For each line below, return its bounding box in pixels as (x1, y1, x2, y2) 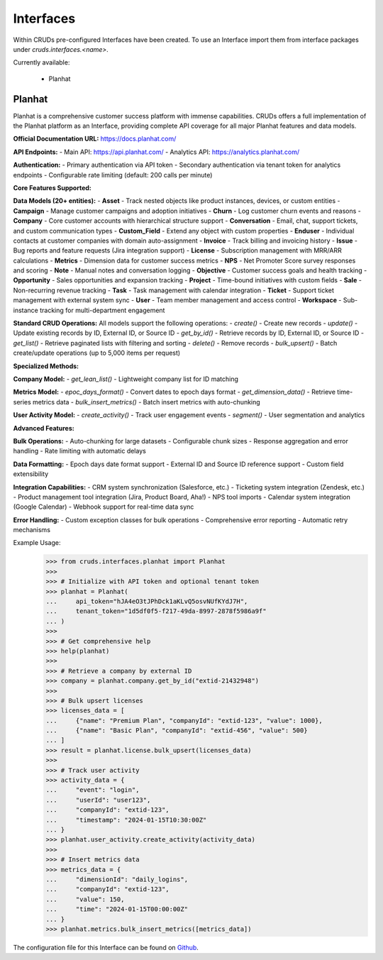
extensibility (13, 470, 49, 478)
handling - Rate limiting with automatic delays (13, 447, 147, 456)
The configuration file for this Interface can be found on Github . (13, 943, 199, 951)
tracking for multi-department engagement (39, 306, 165, 314)
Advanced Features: (13, 424, 74, 432)
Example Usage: (13, 539, 61, 547)
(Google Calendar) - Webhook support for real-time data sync (13, 502, 194, 511)
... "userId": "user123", (45, 795, 151, 804)
